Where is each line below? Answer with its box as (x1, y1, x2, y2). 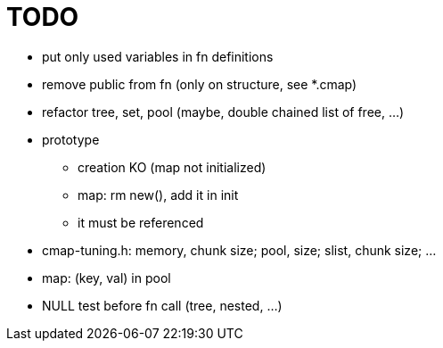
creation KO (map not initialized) (78, 159, 267, 175)
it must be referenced (78, 214, 204, 230)
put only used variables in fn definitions (42, 48, 274, 64)
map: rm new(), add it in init (78, 186, 239, 203)
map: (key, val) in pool (42, 269, 171, 286)
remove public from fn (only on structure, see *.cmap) (42, 76, 357, 92)
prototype (42, 131, 100, 147)
